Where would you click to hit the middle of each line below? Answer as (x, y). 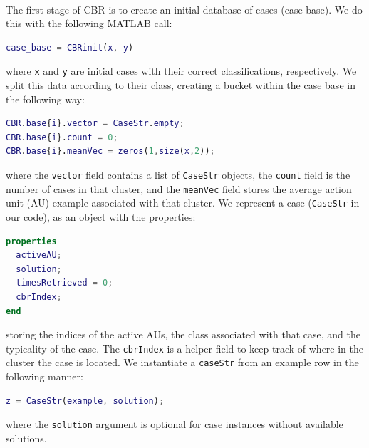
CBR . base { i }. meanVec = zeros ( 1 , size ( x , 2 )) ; (110, 151)
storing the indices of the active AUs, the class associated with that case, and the (183, 334)
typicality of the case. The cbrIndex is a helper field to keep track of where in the (185, 348)
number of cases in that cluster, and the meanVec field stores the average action (179, 188)
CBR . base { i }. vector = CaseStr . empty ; (95, 124)
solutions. (26, 438)
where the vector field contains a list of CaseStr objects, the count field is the (178, 174)
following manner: (45, 376)
